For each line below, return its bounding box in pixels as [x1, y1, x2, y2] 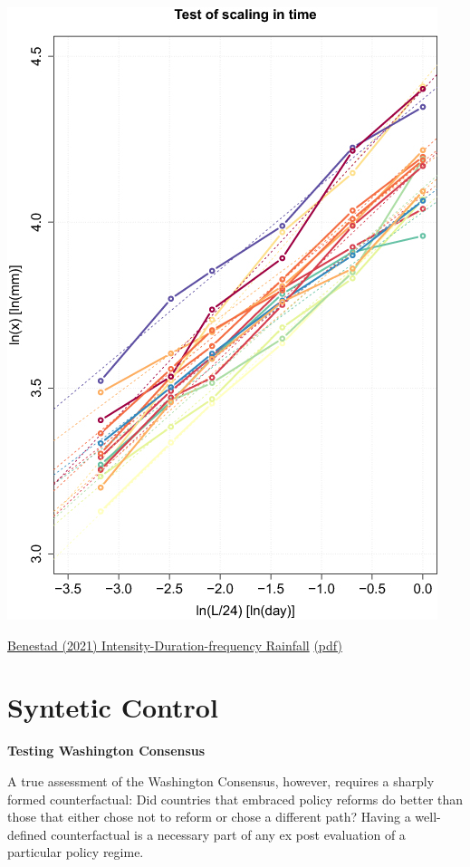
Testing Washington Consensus [7, 741, 206, 760]
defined [7, 824, 47, 843]
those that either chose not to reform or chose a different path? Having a [7, 807, 411, 826]
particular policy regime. [7, 843, 144, 862]
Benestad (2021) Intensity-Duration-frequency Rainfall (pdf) [7, 635, 342, 654]
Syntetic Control [7, 689, 218, 726]
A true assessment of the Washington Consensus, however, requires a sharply [7, 771, 435, 790]
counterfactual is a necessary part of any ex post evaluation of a [51, 824, 406, 843]
